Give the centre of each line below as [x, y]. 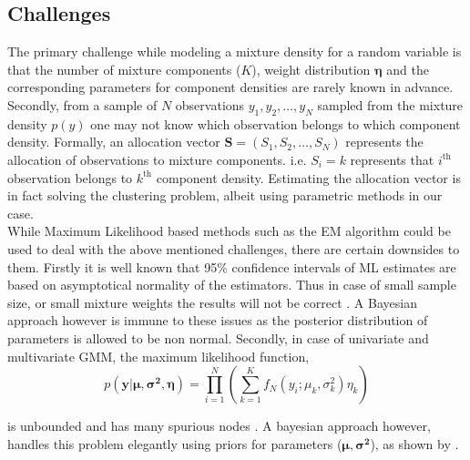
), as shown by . [414, 443]
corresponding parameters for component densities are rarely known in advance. [230, 87]
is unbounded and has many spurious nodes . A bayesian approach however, [219, 426]
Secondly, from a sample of [82, 104]
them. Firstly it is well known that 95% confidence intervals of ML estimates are [232, 266]
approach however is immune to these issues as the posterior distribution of [218, 320]
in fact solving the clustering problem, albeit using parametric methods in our [225, 195]
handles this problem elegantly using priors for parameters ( [175, 443]
